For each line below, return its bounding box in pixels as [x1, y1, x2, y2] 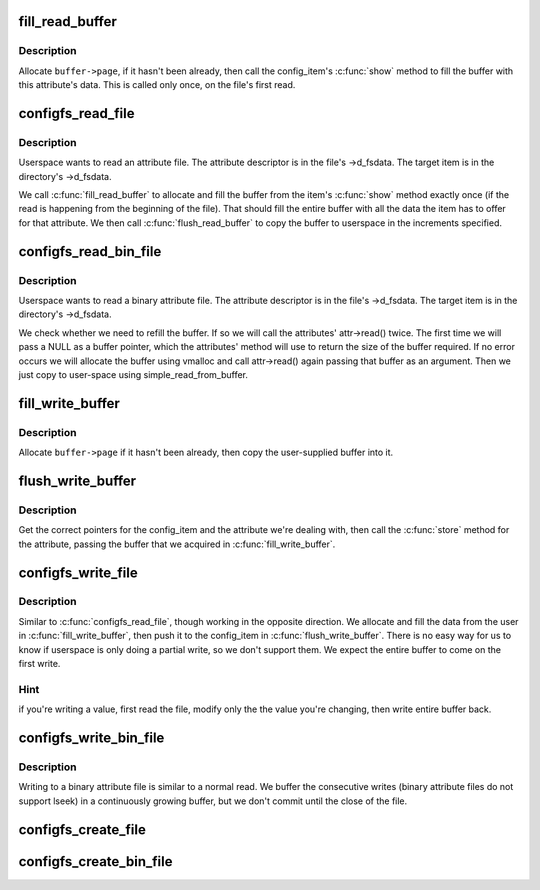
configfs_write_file [18, 564, 139, 581]
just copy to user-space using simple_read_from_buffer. [18, 368, 249, 380]
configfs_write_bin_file [18, 729, 165, 746]
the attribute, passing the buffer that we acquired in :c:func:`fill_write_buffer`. [18, 538, 336, 550]
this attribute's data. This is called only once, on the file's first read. [18, 79, 296, 91]
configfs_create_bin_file [18, 853, 173, 870]
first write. [18, 658, 61, 670]
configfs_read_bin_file [18, 243, 162, 260]
